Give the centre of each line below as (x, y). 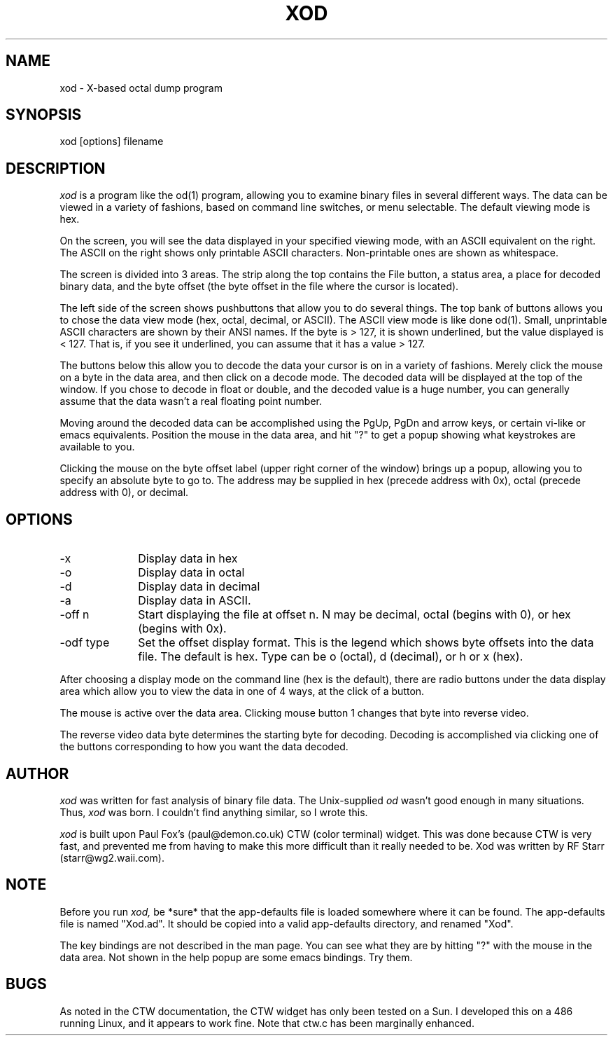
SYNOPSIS (44, 115)
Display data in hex (188, 559)
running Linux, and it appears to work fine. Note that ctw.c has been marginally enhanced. (267, 1023)
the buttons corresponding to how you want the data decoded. (204, 747)
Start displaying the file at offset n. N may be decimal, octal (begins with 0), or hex (354, 615)
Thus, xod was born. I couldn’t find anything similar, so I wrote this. (214, 812)
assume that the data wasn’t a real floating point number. (191, 401)
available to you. (97, 447)
